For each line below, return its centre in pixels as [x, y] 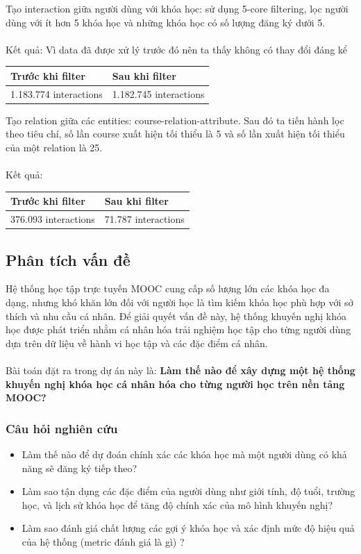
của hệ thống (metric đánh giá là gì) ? [103, 541]
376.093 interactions [53, 219]
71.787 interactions [144, 219]
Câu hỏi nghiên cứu [62, 428]
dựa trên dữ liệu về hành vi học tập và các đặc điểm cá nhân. [137, 343]
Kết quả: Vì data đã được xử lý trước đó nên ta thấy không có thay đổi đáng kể [177, 49]
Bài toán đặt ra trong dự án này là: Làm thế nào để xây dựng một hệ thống [180, 370]
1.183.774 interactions [57, 93]
